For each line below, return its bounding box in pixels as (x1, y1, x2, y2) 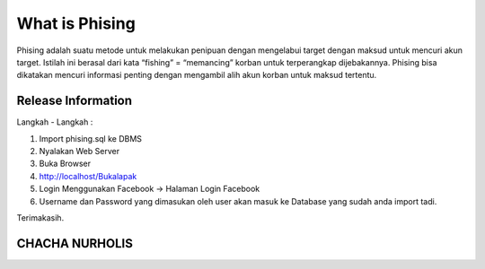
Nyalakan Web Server (39, 146, 120, 157)
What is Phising (16, 13, 137, 33)
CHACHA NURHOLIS (16, 236, 134, 251)
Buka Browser (39, 158, 92, 169)
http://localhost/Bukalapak (39, 170, 137, 181)
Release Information (16, 93, 133, 108)
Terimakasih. (16, 212, 65, 223)
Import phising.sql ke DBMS (39, 133, 143, 143)
